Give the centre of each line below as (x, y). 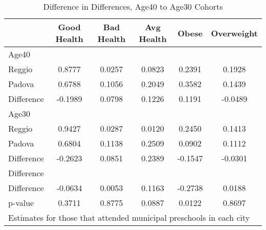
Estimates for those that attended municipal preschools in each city (129, 217)
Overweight (234, 33)
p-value (21, 203)
